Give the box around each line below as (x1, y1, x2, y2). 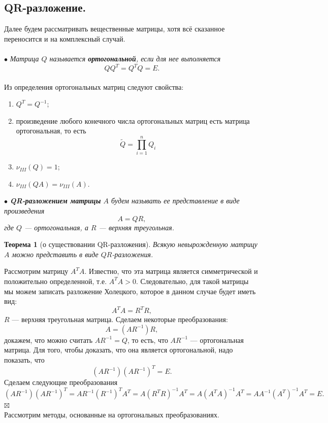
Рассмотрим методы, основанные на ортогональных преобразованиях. (4, 409, 219, 419)
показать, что (4, 354, 45, 365)
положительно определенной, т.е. (4, 275, 107, 286)
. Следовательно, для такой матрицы (136, 275, 249, 286)
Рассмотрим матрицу (4, 266, 69, 276)
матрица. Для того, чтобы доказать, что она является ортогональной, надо (4, 344, 233, 355)
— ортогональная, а (24, 222, 88, 232)
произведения (4, 205, 45, 216)
